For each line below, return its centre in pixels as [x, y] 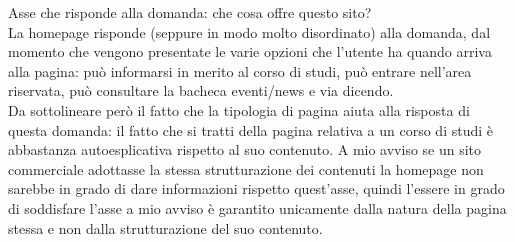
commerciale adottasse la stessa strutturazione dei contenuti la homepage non [246, 168]
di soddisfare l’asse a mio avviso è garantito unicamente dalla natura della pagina [257, 207]
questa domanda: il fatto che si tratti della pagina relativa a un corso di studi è [250, 129]
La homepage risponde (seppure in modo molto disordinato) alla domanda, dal [249, 31]
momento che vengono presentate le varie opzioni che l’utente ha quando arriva [250, 51]
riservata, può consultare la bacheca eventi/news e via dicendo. [201, 90]
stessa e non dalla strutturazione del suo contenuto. [165, 227]
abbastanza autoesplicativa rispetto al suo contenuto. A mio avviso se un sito [245, 149]
